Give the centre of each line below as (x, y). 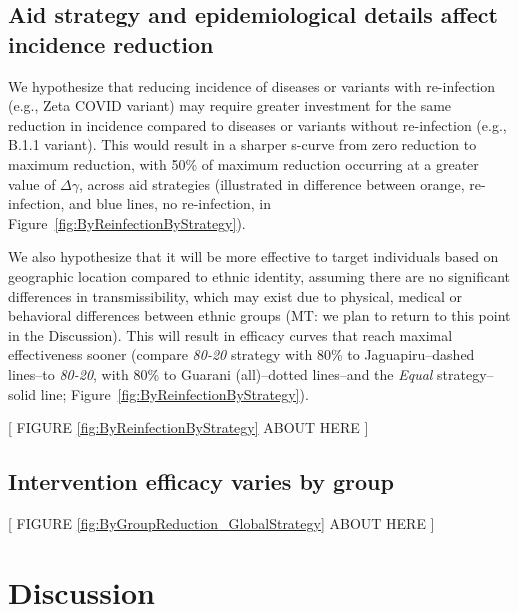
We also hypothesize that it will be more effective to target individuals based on (253, 256)
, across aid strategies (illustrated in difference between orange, (272, 183)
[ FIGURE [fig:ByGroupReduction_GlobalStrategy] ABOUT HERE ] (221, 522)
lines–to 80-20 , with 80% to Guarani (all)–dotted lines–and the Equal (220, 373)
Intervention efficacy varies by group (201, 481)
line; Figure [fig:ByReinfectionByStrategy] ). (174, 393)
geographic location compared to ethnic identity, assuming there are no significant (259, 275)
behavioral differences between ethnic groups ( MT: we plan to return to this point (259, 315)
